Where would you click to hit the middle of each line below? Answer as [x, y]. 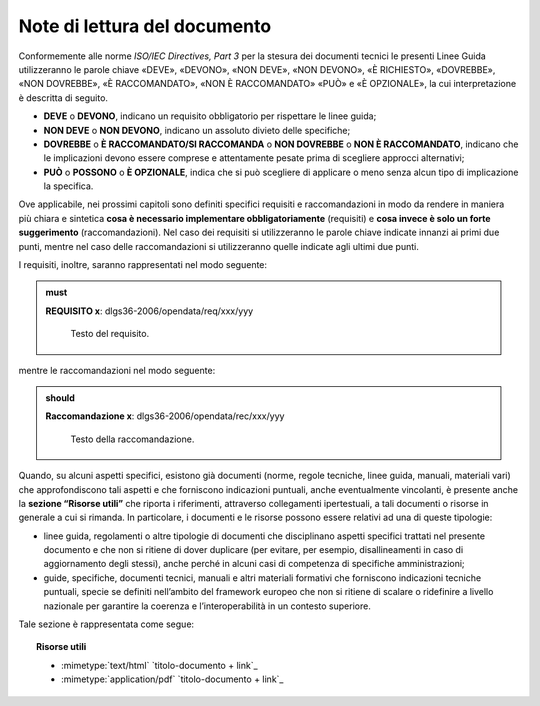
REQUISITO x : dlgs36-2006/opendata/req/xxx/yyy [149, 311]
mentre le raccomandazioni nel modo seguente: [117, 370]
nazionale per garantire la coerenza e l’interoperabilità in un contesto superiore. [207, 606]
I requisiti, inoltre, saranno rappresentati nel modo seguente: [143, 265]
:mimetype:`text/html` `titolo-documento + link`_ [160, 665]
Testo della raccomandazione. [132, 439]
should [60, 397]
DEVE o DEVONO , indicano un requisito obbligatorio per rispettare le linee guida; [210, 116]
